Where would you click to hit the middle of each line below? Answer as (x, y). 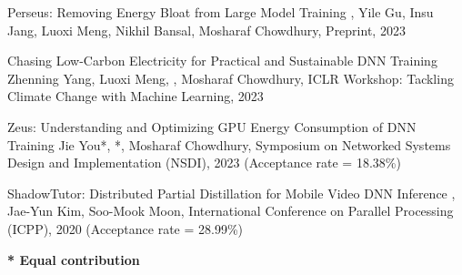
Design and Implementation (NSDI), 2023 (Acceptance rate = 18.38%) (204, 163)
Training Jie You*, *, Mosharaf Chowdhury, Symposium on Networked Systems (229, 144)
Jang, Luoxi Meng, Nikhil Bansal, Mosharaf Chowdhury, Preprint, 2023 (206, 30)
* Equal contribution (74, 259)
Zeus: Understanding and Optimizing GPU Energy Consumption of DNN (212, 126)
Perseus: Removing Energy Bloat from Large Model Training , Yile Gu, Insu (221, 12)
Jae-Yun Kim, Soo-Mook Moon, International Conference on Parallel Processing (231, 211)
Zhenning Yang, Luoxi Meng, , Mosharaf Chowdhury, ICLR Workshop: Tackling (231, 78)
